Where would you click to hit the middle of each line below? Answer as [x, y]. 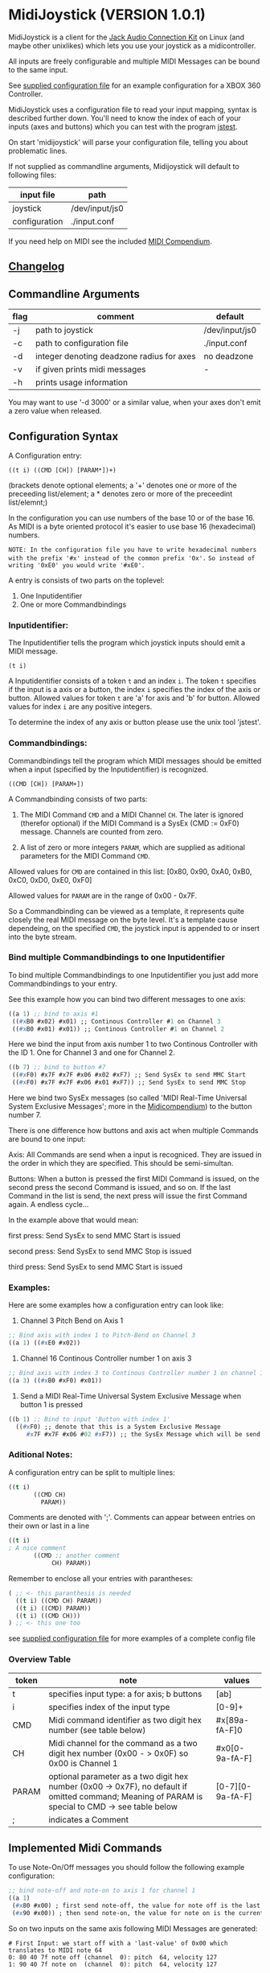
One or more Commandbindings [73, 604]
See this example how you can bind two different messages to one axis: [127, 999]
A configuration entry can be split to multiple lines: [92, 1472]
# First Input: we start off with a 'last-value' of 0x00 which [118, 1943]
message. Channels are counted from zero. [92, 831]
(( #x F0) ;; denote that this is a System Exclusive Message [118, 1427]
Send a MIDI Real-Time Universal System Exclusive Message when [131, 1396]
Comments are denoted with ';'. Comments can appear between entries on [132, 1518]
